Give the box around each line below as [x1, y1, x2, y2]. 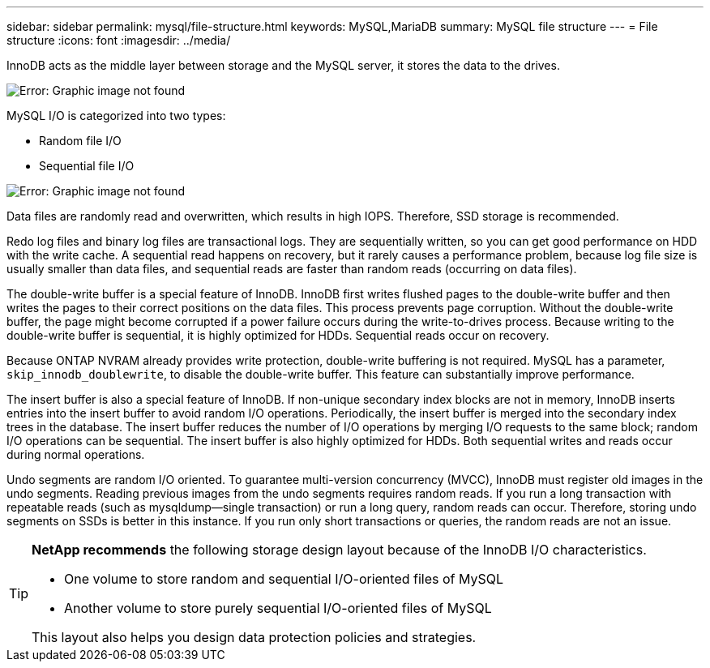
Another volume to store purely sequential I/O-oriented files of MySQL [64, 600, 492, 616]
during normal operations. [6, 447, 145, 461]
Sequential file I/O [39, 159, 135, 173]
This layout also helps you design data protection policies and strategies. [32, 629, 477, 645]
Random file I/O [39, 134, 122, 148]
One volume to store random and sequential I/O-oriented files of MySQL [64, 571, 504, 587]
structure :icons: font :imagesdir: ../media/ [6, 33, 231, 47]
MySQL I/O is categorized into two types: [6, 109, 226, 122]
